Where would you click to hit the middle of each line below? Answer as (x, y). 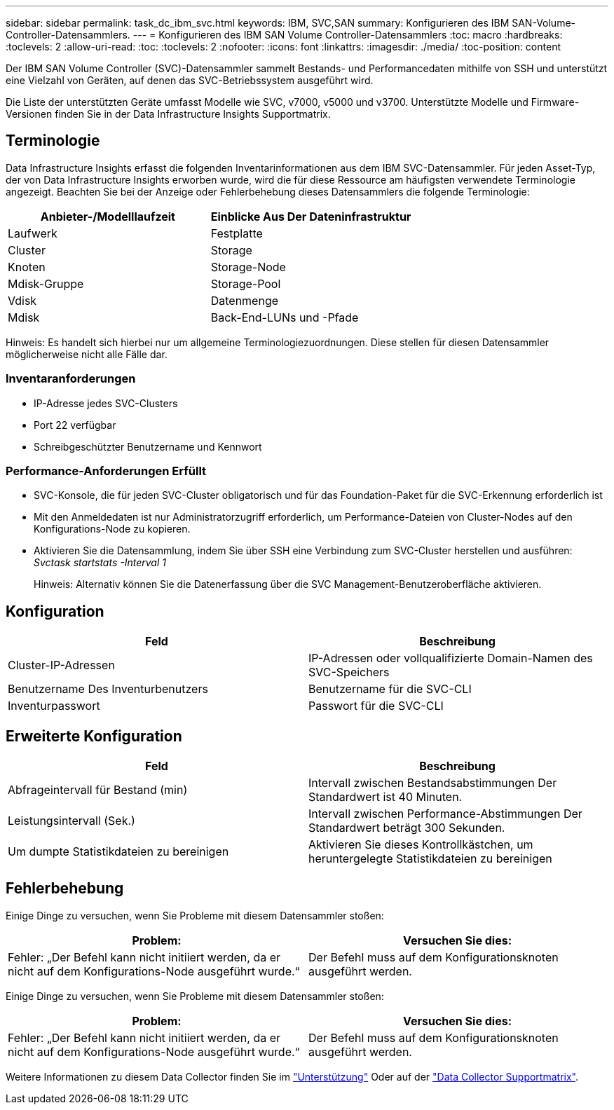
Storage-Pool (246, 283)
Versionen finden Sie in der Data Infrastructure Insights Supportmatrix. (168, 114)
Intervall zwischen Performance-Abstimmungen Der (445, 814)
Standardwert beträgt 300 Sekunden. (407, 828)
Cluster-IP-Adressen (61, 665)
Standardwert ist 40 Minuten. (386, 797)
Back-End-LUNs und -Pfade (285, 317)
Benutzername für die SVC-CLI (390, 689)
